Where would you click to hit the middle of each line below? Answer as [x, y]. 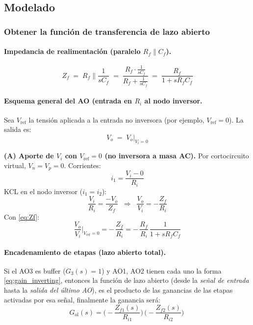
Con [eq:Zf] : [22, 216]
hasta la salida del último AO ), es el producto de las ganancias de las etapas [118, 289]
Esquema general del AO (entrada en [68, 101]
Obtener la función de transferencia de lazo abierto [107, 31]
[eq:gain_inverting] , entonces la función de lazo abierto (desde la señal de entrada [126, 280]
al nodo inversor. [173, 101]
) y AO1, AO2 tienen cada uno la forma [162, 270]
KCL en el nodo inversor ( [43, 191]
